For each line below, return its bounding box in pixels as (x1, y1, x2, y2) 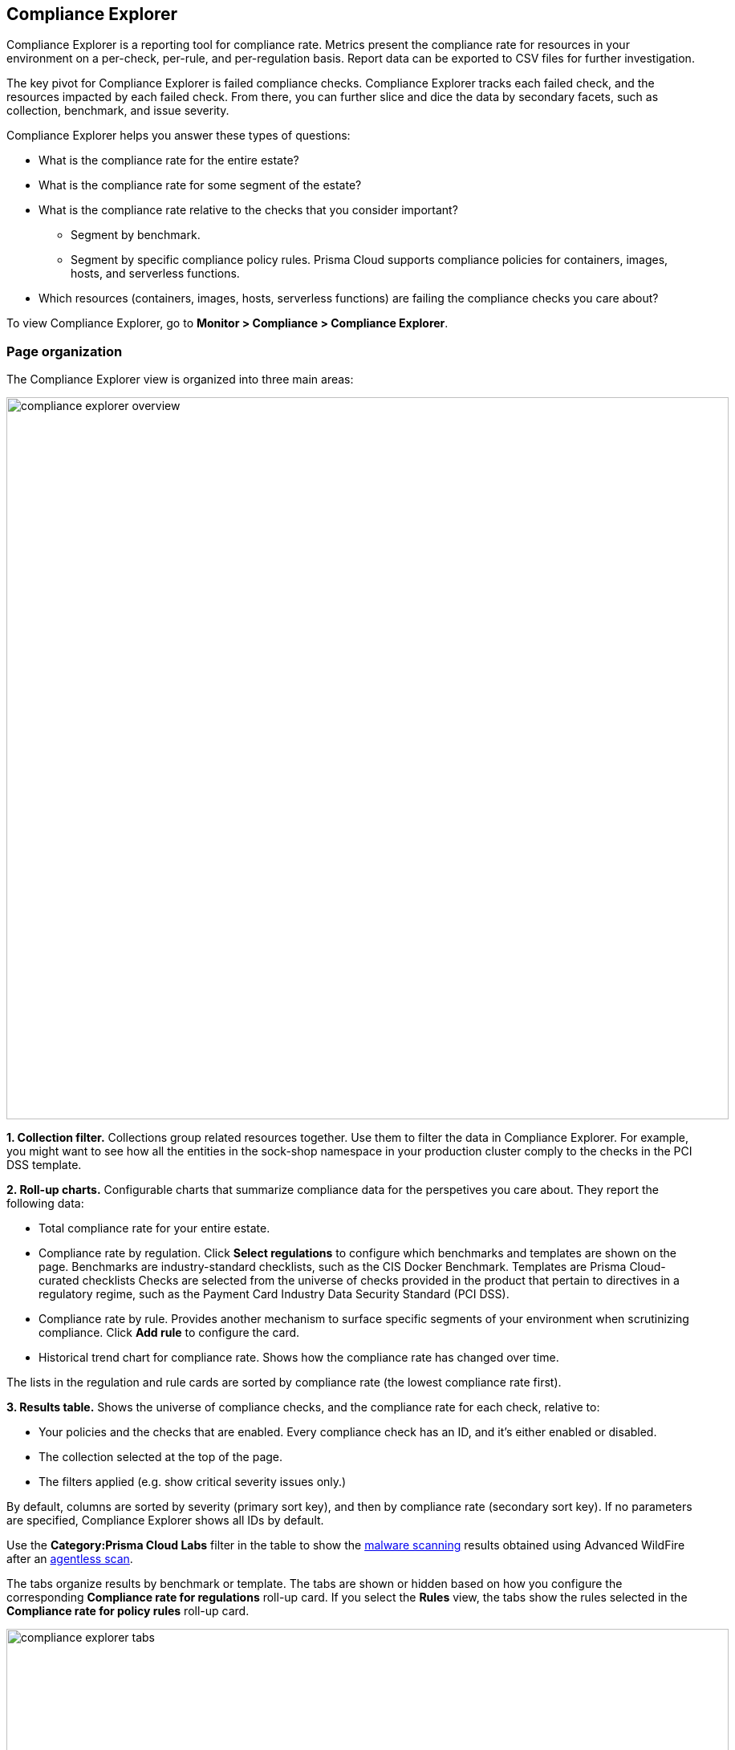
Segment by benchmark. (71, 228, 201, 242)
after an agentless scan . (6, 1552, 133, 1566)
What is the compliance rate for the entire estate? (39, 153, 299, 168)
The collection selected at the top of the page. (39, 1450, 283, 1464)
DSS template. (6, 1158, 82, 1172)
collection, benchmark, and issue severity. (6, 104, 229, 118)
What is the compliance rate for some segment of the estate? (39, 178, 362, 193)
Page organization (6, 343, 123, 359)
